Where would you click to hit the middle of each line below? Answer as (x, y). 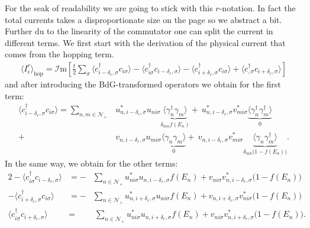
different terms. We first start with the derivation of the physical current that (145, 42)
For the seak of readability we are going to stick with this (109, 8)
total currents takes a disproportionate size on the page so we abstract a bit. (143, 19)
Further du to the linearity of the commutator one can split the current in (139, 31)
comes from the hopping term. (59, 54)
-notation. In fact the (257, 8)
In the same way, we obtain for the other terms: (91, 163)
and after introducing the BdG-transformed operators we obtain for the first (143, 84)
